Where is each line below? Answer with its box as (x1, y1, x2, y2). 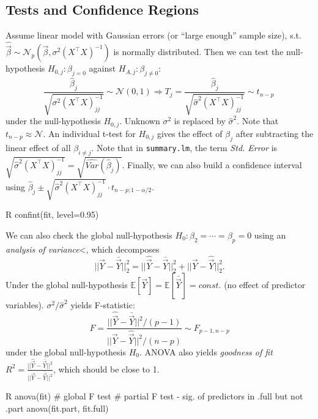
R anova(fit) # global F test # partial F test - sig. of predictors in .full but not (6, 390, 303, 402)
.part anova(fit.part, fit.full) (6, 401, 109, 414)
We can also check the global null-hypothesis (6, 228, 172, 241)
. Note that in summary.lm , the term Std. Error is (91, 141, 278, 154)
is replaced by (174, 114, 226, 127)
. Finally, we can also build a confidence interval (122, 158, 302, 171)
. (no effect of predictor (218, 278, 306, 291)
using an (254, 228, 286, 241)
